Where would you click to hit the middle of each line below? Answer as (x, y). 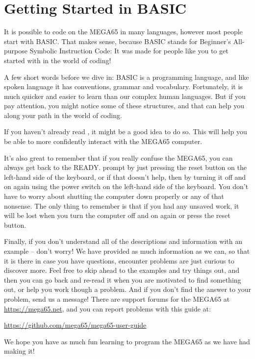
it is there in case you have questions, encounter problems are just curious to (119, 260)
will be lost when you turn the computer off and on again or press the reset (117, 215)
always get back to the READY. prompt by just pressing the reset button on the (125, 167)
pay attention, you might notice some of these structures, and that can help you (124, 106)
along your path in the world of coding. (63, 115)
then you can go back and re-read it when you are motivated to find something (123, 279)
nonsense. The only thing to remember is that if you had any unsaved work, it (122, 205)
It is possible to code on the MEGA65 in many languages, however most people (123, 32)
